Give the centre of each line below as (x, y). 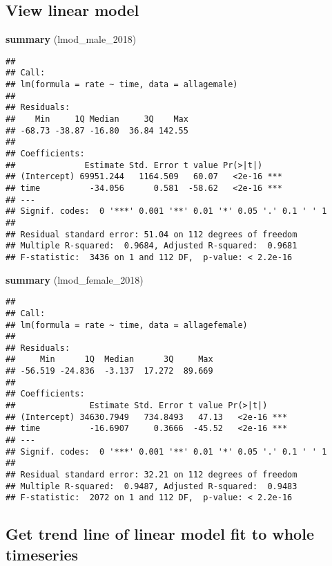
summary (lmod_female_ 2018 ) (75, 279)
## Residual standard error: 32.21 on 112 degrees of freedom (152, 475)
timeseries (42, 554)
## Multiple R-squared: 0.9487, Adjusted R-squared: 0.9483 (152, 486)
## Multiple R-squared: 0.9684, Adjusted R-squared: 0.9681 (152, 246)
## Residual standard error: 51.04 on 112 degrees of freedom (152, 234)
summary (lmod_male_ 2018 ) (71, 39)
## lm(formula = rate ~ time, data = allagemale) (122, 85)
